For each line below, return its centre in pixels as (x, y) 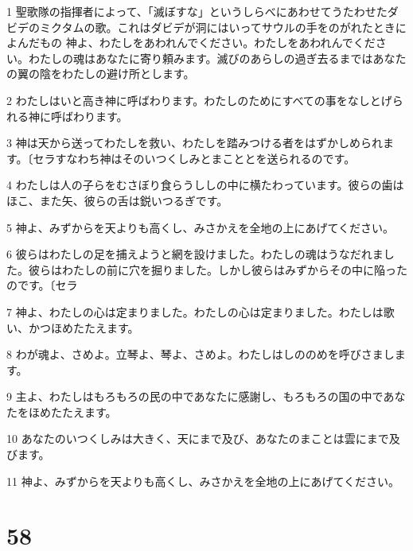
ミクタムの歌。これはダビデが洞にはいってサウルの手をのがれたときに (223, 27)
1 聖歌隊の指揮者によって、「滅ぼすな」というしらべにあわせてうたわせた (197, 11)
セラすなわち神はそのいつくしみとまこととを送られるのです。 (194, 158)
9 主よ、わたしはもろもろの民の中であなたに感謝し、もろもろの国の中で (195, 396)
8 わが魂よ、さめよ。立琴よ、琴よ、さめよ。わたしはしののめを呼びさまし (201, 354)
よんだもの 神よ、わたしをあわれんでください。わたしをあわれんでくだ (191, 43)
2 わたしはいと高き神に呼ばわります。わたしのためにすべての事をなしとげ (199, 100)
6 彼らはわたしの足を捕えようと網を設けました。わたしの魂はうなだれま (195, 254)
